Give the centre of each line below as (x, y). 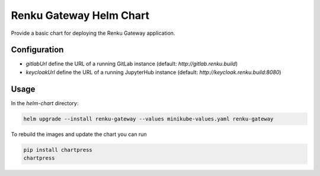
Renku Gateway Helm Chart (80, 15)
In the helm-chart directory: (45, 103)
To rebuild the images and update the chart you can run (79, 134)
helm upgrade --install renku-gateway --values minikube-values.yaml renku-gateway (148, 119)
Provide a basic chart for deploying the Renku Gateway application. (93, 33)
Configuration (37, 50)
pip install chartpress (58, 150)
